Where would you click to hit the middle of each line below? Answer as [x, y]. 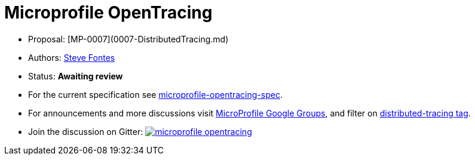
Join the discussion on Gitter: [86, 131]
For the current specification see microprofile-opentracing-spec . [155, 94]
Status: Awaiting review [76, 76]
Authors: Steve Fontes [72, 57]
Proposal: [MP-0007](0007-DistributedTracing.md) [128, 39]
